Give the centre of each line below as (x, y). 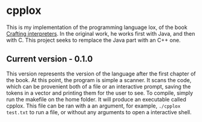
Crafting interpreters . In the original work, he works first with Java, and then (101, 33)
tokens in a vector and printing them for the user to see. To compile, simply (100, 93)
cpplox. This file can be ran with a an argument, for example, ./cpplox (93, 106)
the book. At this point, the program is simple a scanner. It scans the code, (99, 80)
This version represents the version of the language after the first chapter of (101, 74)
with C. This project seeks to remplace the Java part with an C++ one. (93, 40)
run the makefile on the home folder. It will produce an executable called (96, 99)
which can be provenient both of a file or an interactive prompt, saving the (99, 86)
